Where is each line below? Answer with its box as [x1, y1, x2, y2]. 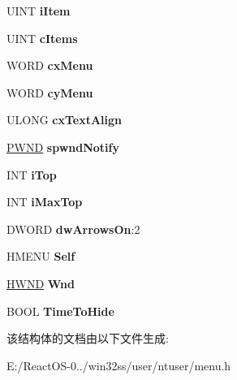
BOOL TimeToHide [6, 302, 114, 319]
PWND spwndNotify [6, 138, 119, 155]
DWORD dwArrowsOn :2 [6, 220, 140, 237]
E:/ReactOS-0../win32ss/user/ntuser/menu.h [6, 356, 231, 374]
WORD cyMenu [6, 84, 93, 101]
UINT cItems [6, 29, 78, 46]
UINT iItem [6, 2, 71, 19]
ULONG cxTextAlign [6, 111, 123, 128]
